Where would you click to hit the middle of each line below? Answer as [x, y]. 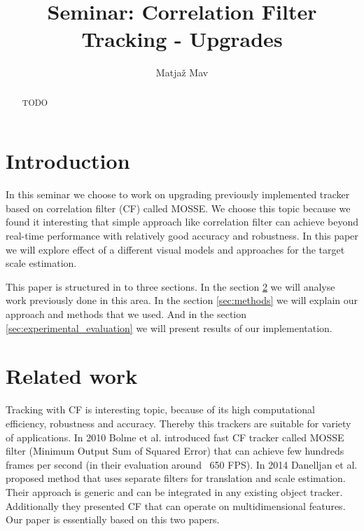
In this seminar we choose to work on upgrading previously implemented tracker [178, 194]
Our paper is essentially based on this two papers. [113, 519]
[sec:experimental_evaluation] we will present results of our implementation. [169, 327]
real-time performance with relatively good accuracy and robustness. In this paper [182, 236]
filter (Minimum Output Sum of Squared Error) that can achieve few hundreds [175, 451]
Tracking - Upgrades [182, 39]
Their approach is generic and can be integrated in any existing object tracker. [174, 491]
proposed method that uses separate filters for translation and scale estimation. [176, 478]
